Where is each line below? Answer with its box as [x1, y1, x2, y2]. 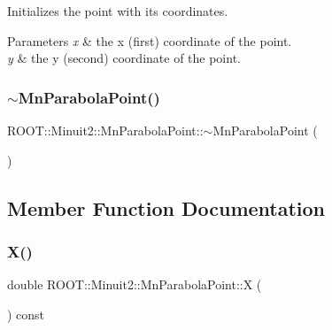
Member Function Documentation [7, 194, 326, 221]
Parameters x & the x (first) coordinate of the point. [7, 31, 292, 50]
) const [7, 304, 45, 323]
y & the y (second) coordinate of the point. [7, 49, 241, 67]
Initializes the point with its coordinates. [7, 2, 228, 19]
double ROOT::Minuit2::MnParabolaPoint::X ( [7, 275, 262, 294]
